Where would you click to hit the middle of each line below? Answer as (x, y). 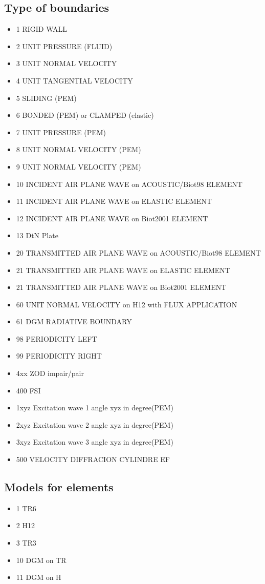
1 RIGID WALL (42, 29)
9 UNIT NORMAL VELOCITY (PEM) (79, 166)
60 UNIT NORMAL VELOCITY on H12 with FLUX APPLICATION (127, 304)
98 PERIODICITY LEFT (57, 338)
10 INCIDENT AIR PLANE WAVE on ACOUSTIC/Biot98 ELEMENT (129, 184)
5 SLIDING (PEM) (46, 98)
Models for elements (59, 487)
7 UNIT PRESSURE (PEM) (61, 132)
